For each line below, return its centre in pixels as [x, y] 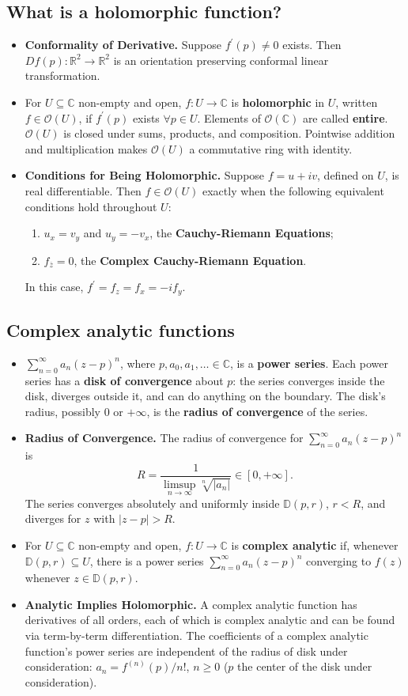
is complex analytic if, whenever [315, 545]
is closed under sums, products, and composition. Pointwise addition [229, 133]
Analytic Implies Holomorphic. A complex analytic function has [191, 604]
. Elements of [229, 117]
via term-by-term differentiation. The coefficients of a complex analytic [196, 635]
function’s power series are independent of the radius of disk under [186, 651]
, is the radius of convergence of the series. [257, 411]
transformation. [62, 76]
